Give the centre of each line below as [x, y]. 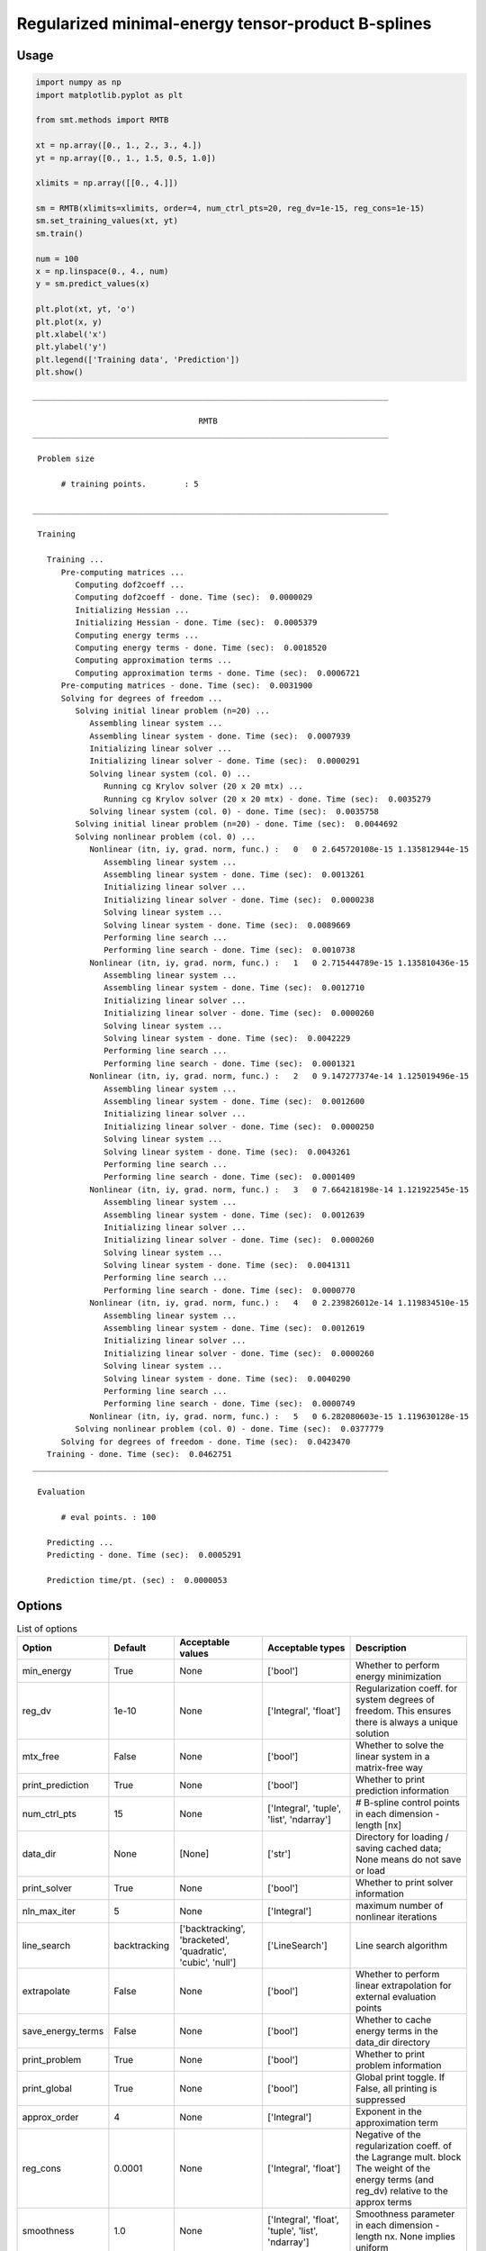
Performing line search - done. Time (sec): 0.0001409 [229, 1177]
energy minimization [399, 1677]
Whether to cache [394, 2020]
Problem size [66, 459]
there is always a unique [407, 1722]
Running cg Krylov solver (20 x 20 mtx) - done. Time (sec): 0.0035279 [268, 799]
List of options [47, 1628]
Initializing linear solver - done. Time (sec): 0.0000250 [239, 1126]
